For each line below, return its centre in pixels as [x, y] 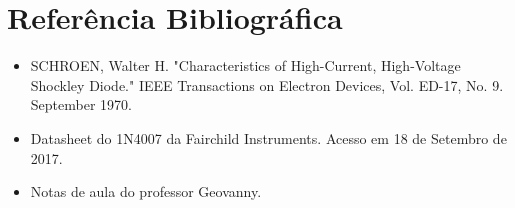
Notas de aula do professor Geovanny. [146, 191]
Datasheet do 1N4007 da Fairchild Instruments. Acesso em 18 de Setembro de [268, 137]
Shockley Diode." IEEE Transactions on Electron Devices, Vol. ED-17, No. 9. [267, 84]
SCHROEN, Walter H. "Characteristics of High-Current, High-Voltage [245, 65]
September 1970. [81, 104]
